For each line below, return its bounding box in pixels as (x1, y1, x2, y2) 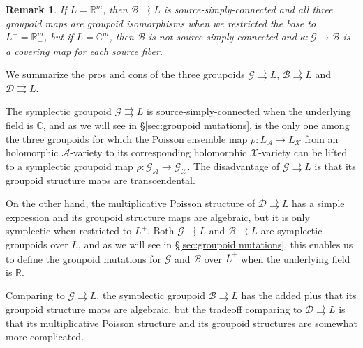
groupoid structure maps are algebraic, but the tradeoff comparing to (6, 302, 302, 317)
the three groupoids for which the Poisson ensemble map (6, 131, 248, 146)
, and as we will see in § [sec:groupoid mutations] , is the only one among (43, 118, 350, 133)
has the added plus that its (241, 288, 357, 303)
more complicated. (6, 329, 84, 344)
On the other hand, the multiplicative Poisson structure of (6, 196, 255, 211)
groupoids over (6, 236, 68, 251)
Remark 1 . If (6, 2, 67, 16)
